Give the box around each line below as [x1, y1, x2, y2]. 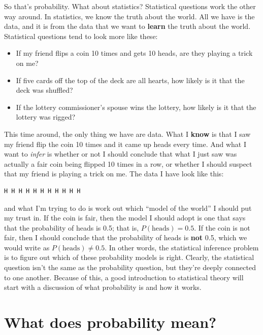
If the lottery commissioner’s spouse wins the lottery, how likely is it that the [16, 101, 256, 112]
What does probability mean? [4, 312, 217, 332]
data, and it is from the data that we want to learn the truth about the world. [4, 21, 251, 31]
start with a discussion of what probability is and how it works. [4, 282, 202, 292]
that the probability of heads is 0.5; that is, [4, 222, 139, 233]
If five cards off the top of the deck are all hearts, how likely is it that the [16, 75, 245, 85]
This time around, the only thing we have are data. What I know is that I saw [4, 128, 251, 139]
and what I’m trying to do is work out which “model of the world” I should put [4, 202, 252, 213]
